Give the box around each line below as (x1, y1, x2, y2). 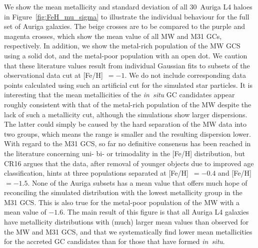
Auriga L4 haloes (200, 1, 252, 11)
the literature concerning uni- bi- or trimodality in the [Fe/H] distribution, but (4, 148, 245, 158)
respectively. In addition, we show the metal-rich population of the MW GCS (4, 40, 240, 51)
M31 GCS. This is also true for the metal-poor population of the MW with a (4, 197, 240, 207)
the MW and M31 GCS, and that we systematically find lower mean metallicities (4, 226, 252, 237)
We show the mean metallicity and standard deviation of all (4, 1, 187, 11)
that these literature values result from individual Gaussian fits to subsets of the (4, 60, 250, 70)
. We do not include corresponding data (124, 70, 246, 80)
